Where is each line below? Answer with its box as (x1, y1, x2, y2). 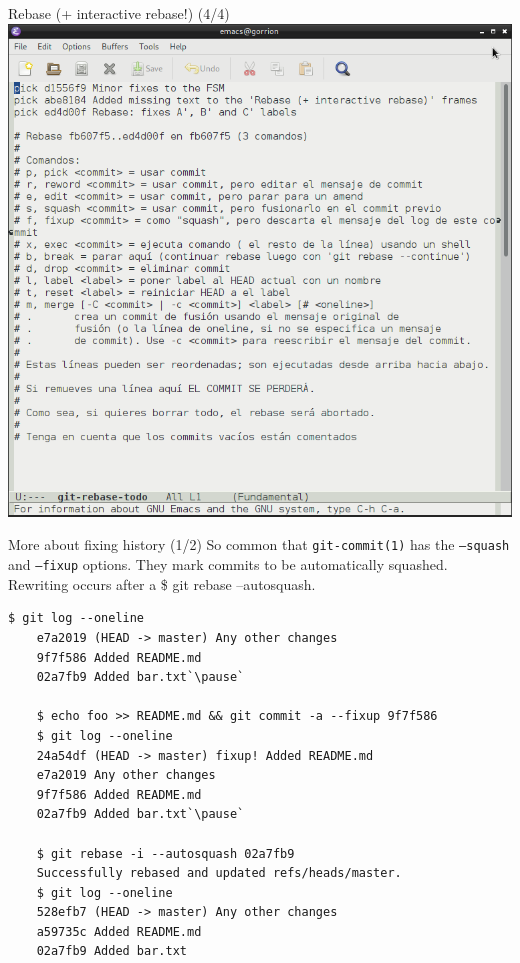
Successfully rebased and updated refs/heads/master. (36, 866, 402, 881)
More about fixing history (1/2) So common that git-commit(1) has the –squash (8, 534, 510, 555)
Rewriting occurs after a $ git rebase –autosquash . (8, 573, 316, 594)
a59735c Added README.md (36, 924, 202, 939)
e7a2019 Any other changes (36, 768, 216, 783)
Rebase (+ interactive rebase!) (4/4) (8, 3, 230, 23)
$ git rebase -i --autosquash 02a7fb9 (36, 846, 295, 861)
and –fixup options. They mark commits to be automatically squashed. (8, 554, 448, 575)
